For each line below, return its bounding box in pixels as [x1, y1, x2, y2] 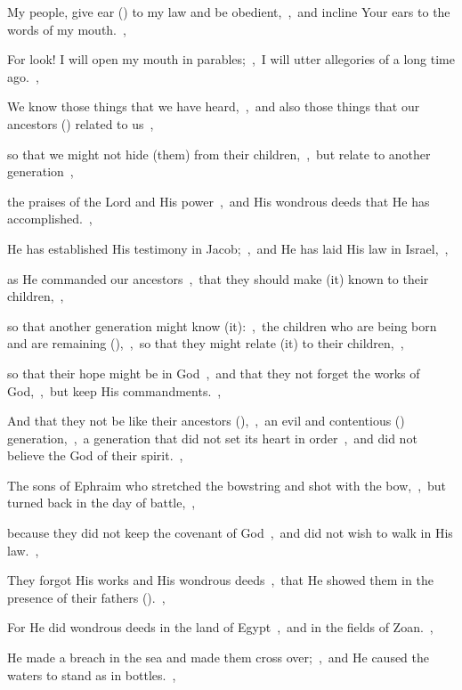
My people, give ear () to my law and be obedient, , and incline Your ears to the [7, 3, 450, 20]
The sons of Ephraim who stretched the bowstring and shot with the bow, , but [7, 475, 447, 494]
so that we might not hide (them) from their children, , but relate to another [7, 144, 431, 163]
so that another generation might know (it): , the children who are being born [7, 316, 437, 335]
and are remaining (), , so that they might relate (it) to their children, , [7, 334, 404, 353]
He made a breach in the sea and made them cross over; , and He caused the [7, 648, 430, 667]
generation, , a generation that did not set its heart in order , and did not [7, 428, 417, 447]
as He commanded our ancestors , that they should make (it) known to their [7, 269, 429, 288]
